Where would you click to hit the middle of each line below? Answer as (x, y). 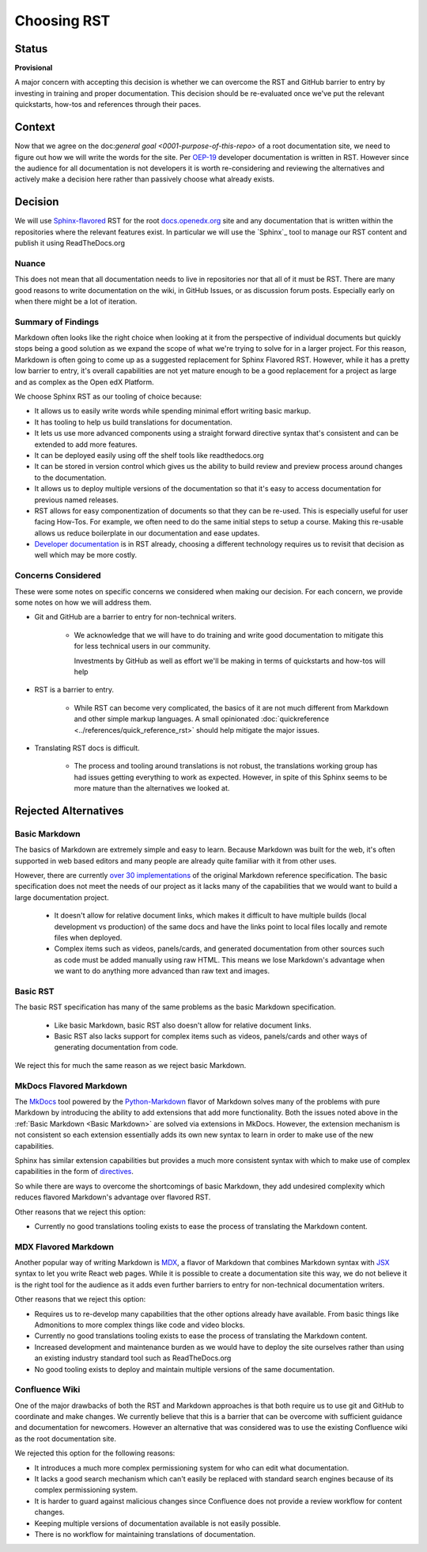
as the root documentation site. (65, 1439)
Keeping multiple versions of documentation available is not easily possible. (157, 1523)
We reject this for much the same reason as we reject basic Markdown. (130, 1065)
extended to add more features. (86, 444)
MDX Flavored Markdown (64, 1246)
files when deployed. (88, 937)
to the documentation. (70, 477)
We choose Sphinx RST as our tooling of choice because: (108, 397)
